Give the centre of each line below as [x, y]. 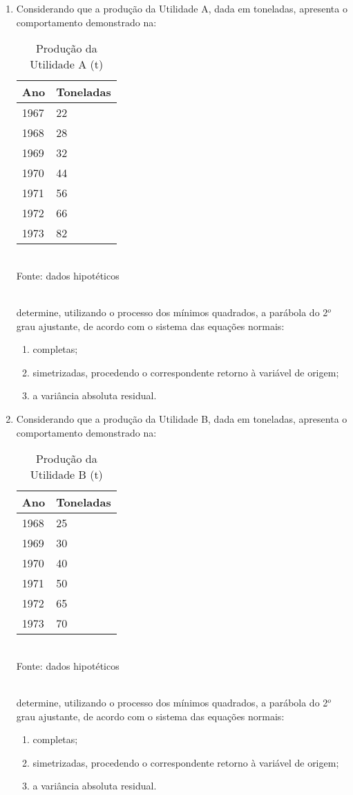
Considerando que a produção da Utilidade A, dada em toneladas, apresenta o [182, 8]
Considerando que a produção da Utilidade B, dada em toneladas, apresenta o [182, 418]
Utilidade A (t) [67, 64]
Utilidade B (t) [66, 475]
